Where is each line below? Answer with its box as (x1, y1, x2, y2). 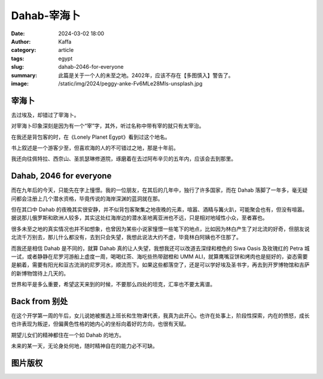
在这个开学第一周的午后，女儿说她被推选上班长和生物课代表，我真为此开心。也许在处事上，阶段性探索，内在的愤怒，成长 (11, 312, 310, 319)
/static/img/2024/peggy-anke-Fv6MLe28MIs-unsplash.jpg (58, 80, 203, 87)
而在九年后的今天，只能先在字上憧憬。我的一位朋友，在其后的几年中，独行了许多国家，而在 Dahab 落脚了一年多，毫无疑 (11, 187, 308, 194)
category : (11, 47, 36, 54)
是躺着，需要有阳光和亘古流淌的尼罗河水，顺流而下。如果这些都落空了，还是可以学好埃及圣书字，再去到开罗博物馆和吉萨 (11, 261, 310, 268)
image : (11, 80, 29, 87)
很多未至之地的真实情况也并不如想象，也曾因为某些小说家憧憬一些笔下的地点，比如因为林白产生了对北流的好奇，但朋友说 (11, 225, 310, 233)
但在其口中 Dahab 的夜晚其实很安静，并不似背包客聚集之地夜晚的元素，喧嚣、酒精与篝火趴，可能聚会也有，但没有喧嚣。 (11, 206, 308, 213)
